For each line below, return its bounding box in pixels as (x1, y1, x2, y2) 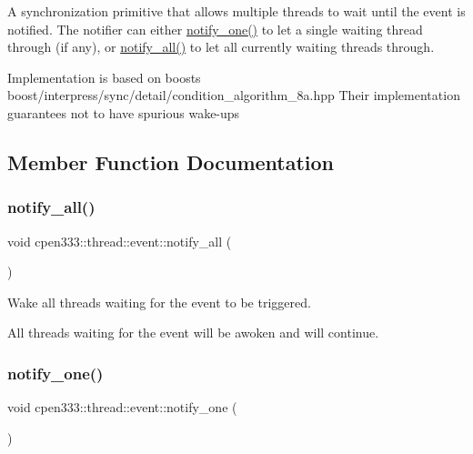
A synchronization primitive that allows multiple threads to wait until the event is (7, 2, 466, 20)
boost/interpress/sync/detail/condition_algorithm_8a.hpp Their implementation (7, 86, 460, 105)
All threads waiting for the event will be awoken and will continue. (7, 323, 379, 342)
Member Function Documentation (7, 147, 335, 176)
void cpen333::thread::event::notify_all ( (7, 231, 232, 250)
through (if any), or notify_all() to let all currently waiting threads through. (7, 37, 435, 56)
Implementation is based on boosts (7, 67, 201, 86)
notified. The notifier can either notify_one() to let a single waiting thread (7, 19, 423, 38)
